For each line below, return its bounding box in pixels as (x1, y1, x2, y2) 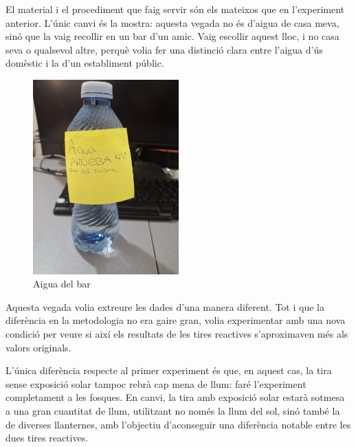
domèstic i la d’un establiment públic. (5, 56, 164, 70)
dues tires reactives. (5, 430, 89, 445)
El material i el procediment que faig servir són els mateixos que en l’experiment (5, 2, 344, 16)
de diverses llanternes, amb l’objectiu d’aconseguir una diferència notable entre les (5, 417, 351, 431)
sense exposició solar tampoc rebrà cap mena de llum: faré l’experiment (5, 376, 307, 391)
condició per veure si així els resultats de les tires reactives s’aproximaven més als (5, 327, 348, 340)
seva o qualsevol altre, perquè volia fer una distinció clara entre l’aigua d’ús (5, 42, 323, 56)
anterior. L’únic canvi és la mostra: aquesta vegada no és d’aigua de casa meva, (5, 15, 340, 30)
